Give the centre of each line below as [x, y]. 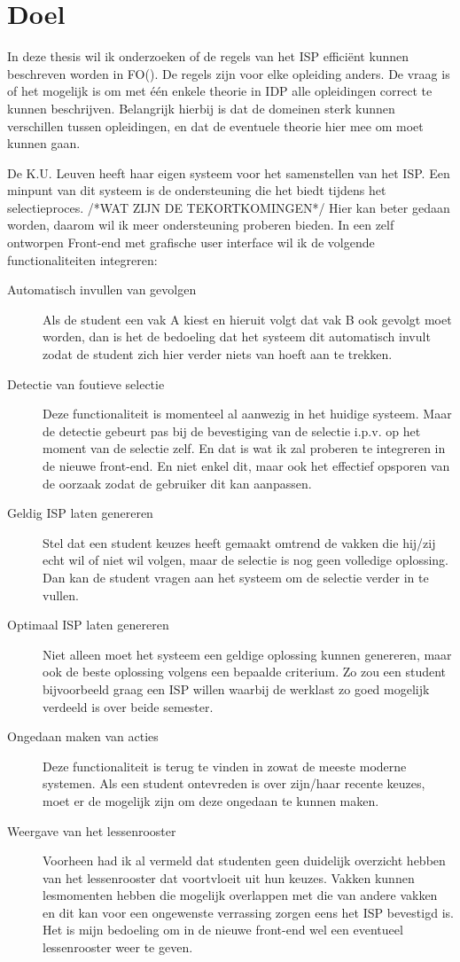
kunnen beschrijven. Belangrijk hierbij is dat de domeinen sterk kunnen [201, 108]
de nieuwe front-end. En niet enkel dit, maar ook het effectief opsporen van [246, 465]
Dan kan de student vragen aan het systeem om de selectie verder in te [236, 577]
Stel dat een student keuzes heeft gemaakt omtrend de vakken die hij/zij [239, 542]
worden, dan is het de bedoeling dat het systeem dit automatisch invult [237, 336]
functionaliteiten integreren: [82, 259]
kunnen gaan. [44, 143]
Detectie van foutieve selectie [86, 383]
